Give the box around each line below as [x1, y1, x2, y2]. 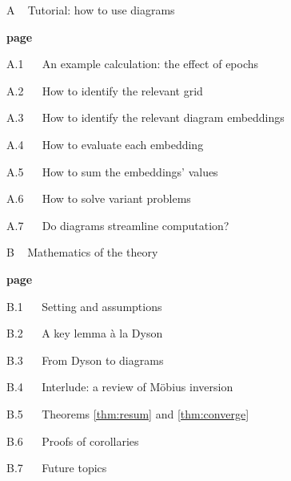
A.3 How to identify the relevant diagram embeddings [6, 109, 285, 126]
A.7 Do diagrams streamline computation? [6, 216, 229, 233]
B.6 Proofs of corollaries [6, 432, 139, 449]
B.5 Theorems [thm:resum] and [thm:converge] [6, 405, 249, 422]
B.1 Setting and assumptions [6, 297, 162, 314]
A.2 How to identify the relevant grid [6, 82, 203, 99]
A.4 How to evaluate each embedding [6, 135, 204, 152]
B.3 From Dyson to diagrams [6, 351, 164, 368]
